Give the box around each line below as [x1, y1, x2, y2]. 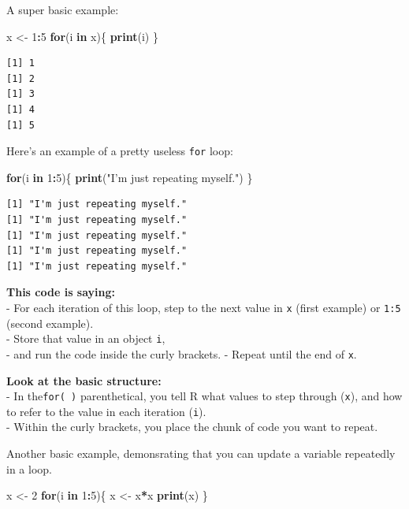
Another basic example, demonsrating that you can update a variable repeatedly [6, 445, 396, 462]
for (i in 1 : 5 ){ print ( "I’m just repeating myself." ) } [6, 169, 253, 185]
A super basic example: [6, 2, 119, 17]
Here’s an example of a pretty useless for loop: [6, 143, 233, 159]
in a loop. [6, 460, 52, 477]
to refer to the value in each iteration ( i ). [6, 403, 206, 419]
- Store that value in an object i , [6, 330, 165, 347]
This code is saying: [6, 284, 116, 300]
